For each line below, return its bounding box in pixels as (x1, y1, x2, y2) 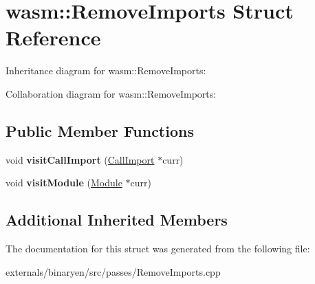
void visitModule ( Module (6, 175, 122, 190)
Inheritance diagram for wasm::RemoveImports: (6, 63, 206, 78)
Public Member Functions (6, 120, 194, 141)
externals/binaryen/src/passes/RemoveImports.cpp (6, 264, 221, 278)
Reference (6, 23, 101, 52)
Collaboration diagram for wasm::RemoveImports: (6, 86, 217, 100)
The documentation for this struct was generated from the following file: (6, 241, 310, 256)
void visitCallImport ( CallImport (6, 152, 155, 166)
